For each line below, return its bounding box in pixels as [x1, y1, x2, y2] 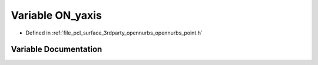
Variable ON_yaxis [11, 9, 102, 22]
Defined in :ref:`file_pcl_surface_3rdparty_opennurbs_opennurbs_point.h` [25, 29, 203, 36]
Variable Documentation [11, 45, 102, 54]
